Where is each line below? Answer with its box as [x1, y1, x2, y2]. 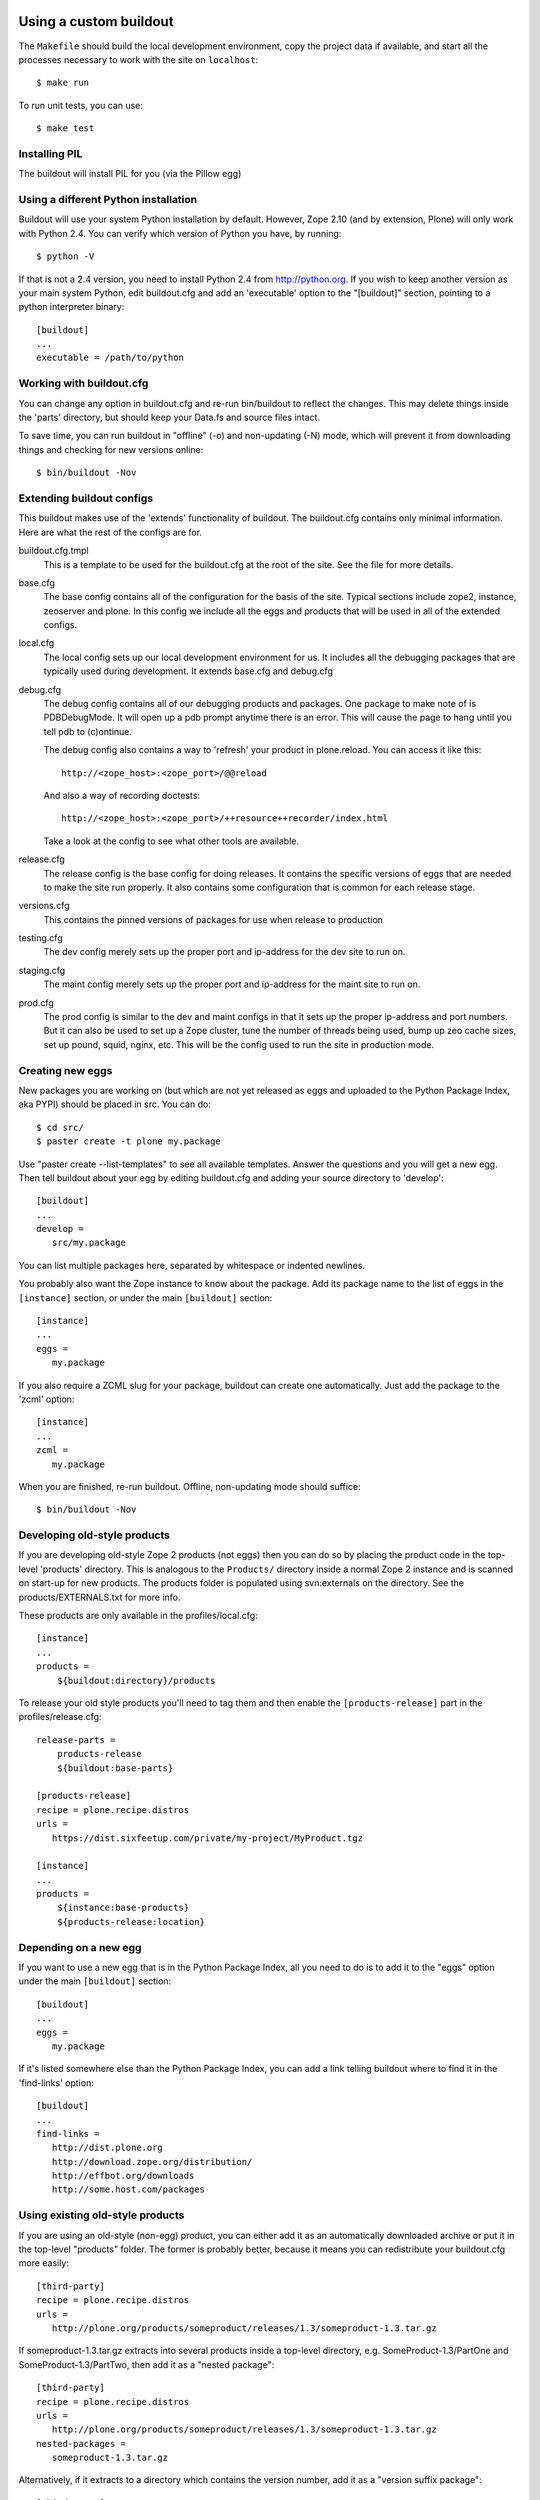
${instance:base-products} [56, 1902, 190, 1914]
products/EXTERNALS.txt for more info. [18, 1591, 181, 1603]
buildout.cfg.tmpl [18, 545, 89, 557]
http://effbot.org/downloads [51, 2170, 195, 2182]
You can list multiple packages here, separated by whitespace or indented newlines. [18, 1259, 365, 1271]
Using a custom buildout [18, 13, 174, 30]
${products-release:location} [56, 1916, 205, 1927]
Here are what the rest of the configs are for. [18, 526, 203, 538]
